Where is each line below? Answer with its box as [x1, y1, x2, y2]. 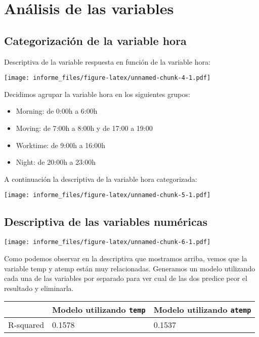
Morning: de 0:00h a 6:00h [16, 106, 98, 116]
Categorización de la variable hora [4, 32, 187, 48]
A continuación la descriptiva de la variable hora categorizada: [4, 173, 197, 184]
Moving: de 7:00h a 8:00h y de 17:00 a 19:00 [16, 123, 153, 133]
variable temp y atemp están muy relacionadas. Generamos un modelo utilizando [4, 263, 255, 273]
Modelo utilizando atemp [153, 304, 251, 316]
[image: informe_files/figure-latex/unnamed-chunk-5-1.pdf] [4, 191, 211, 199]
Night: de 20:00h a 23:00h [16, 157, 96, 167]
